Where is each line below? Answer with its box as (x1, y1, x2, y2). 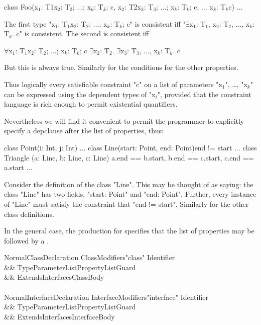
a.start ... (4, 162, 33, 173)
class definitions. (4, 208, 54, 219)
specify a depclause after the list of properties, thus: (4, 125, 164, 136)
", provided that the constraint (157, 89, 251, 99)
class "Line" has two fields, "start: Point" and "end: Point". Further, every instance (4, 189, 256, 199)
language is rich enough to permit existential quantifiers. (4, 99, 178, 109)
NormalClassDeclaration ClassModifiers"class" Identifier (4, 252, 175, 263)
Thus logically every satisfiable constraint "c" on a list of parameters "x (4, 78, 222, 89)
